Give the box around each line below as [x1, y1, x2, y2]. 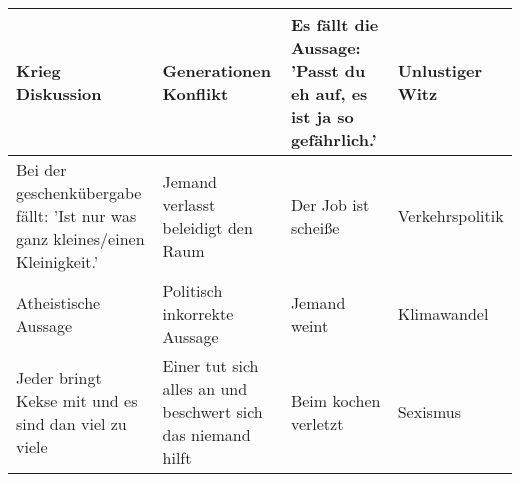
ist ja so [290, 105, 354, 128]
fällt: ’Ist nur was [16, 204, 137, 227]
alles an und [162, 377, 248, 400]
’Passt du [290, 59, 366, 82]
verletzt [290, 411, 344, 435]
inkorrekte [162, 302, 234, 325]
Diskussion [16, 82, 102, 105]
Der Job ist [290, 192, 370, 216]
